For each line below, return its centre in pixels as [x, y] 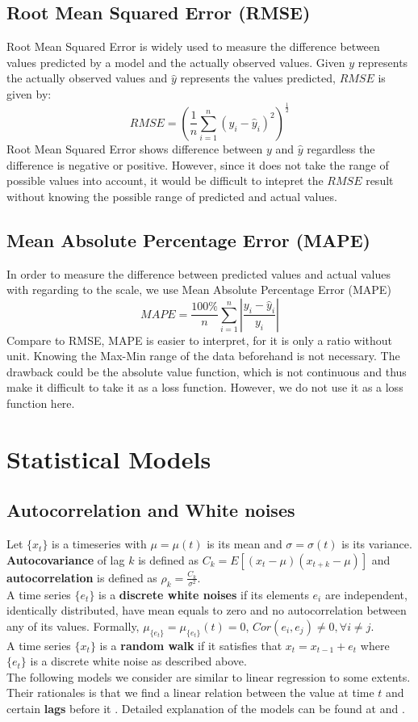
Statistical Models [109, 458]
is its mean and [245, 544]
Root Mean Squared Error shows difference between [135, 148]
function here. [41, 403]
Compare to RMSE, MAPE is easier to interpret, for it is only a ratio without [200, 340]
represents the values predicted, [258, 78]
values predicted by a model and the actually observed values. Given [176, 62]
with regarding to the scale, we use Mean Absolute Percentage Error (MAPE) [199, 290]
